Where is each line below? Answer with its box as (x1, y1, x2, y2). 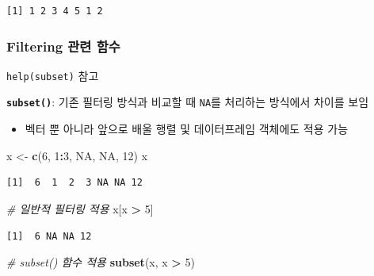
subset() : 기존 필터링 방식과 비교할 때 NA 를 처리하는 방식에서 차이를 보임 (6, 94, 369, 110)
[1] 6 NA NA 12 (6, 230, 92, 242)
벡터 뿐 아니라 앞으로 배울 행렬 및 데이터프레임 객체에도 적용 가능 (25, 121, 349, 137)
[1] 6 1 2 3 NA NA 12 (6, 177, 143, 189)
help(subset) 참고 (6, 67, 99, 83)
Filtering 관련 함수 (6, 36, 120, 56)
